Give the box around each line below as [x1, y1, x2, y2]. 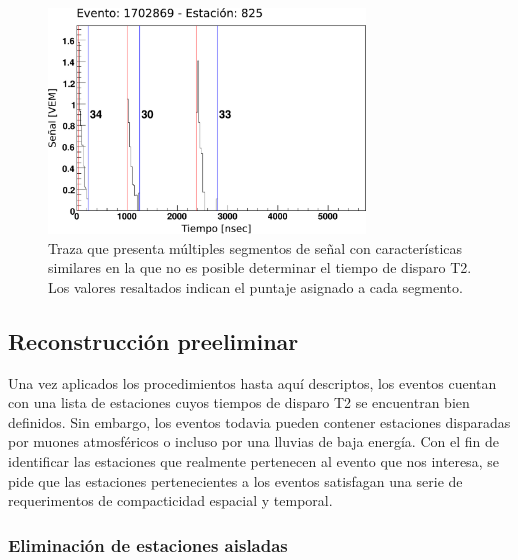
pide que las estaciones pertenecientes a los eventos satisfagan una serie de [8, 470, 463, 491]
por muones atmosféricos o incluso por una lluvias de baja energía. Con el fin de [8, 431, 499, 452]
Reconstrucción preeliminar [8, 325, 299, 356]
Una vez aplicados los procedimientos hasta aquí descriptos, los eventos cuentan [8, 372, 497, 393]
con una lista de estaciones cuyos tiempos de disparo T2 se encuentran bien [8, 392, 470, 413]
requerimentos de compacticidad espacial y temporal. [8, 490, 333, 511]
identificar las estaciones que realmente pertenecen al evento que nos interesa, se [8, 451, 499, 472]
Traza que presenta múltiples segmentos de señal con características [48, 237, 463, 258]
